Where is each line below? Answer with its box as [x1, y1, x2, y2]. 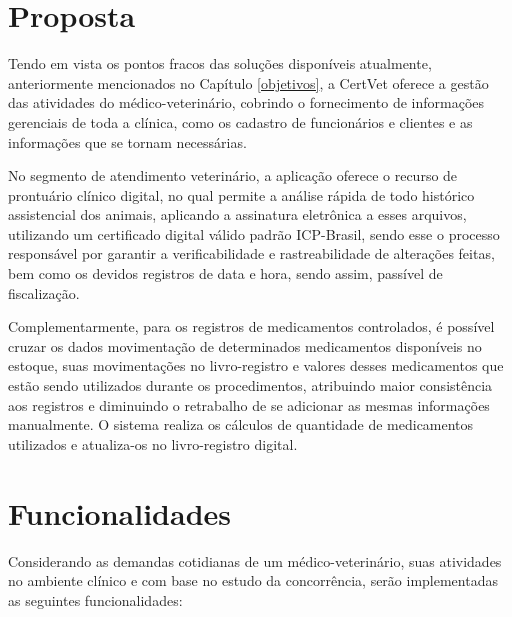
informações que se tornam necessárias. [8, 131, 247, 152]
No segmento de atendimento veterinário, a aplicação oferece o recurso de [8, 165, 458, 186]
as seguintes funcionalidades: [8, 589, 183, 610]
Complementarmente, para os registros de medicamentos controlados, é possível [8, 316, 495, 337]
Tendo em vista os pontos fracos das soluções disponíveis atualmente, [8, 53, 432, 74]
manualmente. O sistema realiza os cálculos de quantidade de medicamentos [8, 414, 474, 435]
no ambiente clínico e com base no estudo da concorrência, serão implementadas [8, 570, 498, 591]
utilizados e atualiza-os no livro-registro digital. [8, 433, 298, 454]
